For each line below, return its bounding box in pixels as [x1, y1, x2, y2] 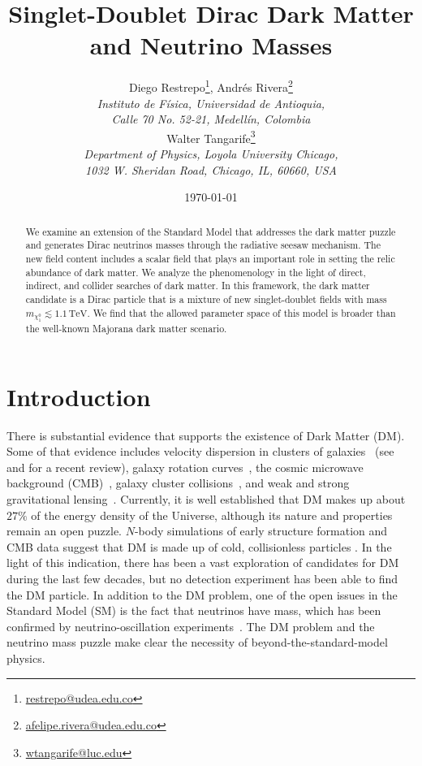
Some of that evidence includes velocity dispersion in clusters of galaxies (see [6, 443, 394, 460]
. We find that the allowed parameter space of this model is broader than [87, 305, 396, 319]
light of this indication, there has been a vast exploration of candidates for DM [6, 554, 399, 571]
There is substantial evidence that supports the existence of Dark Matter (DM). [6, 426, 405, 444]
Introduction [6, 379, 151, 413]
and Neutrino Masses [89, 28, 333, 62]
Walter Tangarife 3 [166, 127, 256, 146]
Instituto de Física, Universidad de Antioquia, [97, 94, 325, 111]
